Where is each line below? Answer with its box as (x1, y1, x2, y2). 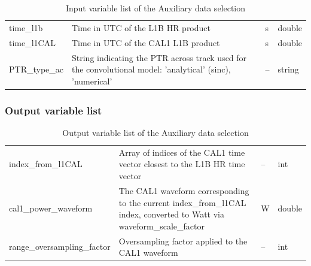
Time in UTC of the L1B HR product (72, 21, 211, 34)
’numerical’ (72, 74, 112, 87)
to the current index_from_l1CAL (118, 196, 246, 208)
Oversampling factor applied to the (118, 234, 248, 247)
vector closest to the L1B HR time (118, 158, 245, 170)
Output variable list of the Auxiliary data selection (62, 126, 249, 139)
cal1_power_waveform (9, 202, 93, 214)
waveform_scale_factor (118, 219, 205, 232)
